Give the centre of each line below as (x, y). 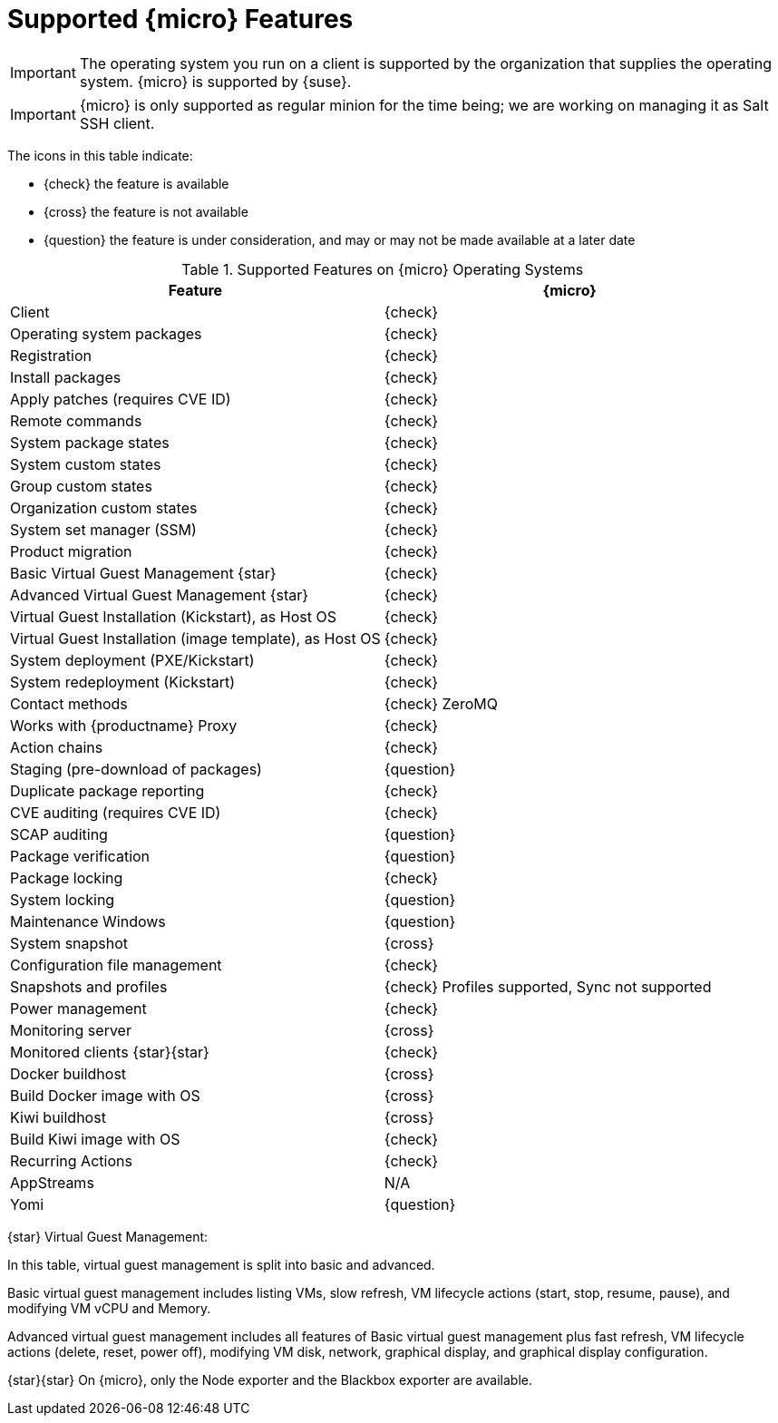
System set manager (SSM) (103, 529)
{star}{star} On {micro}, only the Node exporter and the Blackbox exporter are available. (270, 1379)
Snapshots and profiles (89, 986)
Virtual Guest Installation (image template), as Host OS (195, 638)
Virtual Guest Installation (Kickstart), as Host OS (173, 616)
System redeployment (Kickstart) (123, 682)
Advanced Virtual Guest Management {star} (160, 595)
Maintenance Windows (88, 921)
